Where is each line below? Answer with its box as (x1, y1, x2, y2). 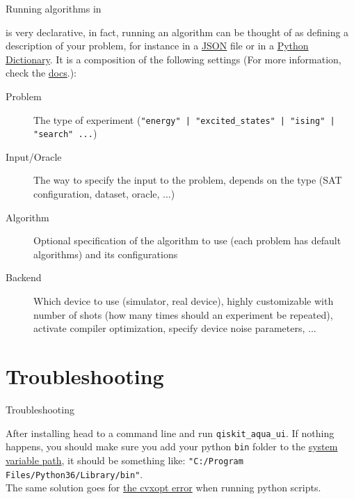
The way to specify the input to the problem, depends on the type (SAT (33, 173, 342, 187)
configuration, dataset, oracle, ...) (33, 187, 175, 201)
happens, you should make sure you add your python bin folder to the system (6, 439, 338, 454)
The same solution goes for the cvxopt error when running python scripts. (6, 480, 321, 495)
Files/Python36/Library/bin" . (6, 466, 143, 481)
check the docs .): (6, 65, 77, 80)
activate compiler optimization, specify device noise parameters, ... (33, 321, 316, 335)
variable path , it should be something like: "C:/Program (6, 452, 243, 467)
